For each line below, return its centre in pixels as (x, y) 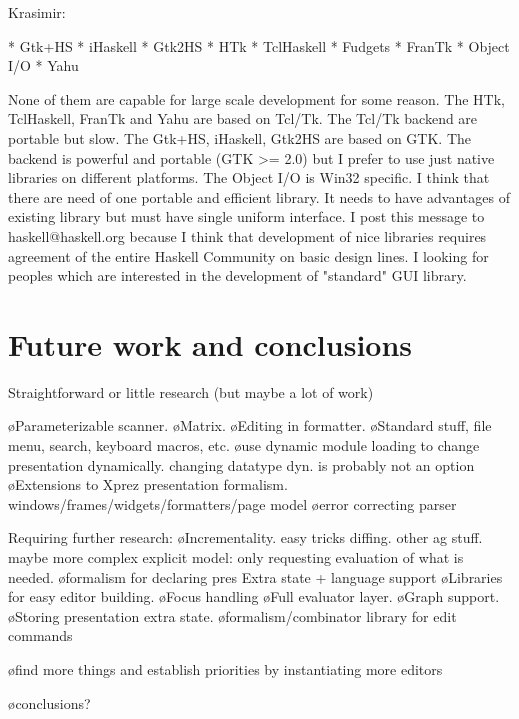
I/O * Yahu (43, 65)
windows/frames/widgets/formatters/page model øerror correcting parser (232, 503)
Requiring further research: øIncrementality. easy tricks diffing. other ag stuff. (245, 537)
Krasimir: (37, 12)
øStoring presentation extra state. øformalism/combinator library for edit (232, 615)
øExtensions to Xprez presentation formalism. (148, 484)
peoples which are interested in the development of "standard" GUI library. (237, 275)
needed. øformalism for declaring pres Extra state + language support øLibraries (255, 576)
